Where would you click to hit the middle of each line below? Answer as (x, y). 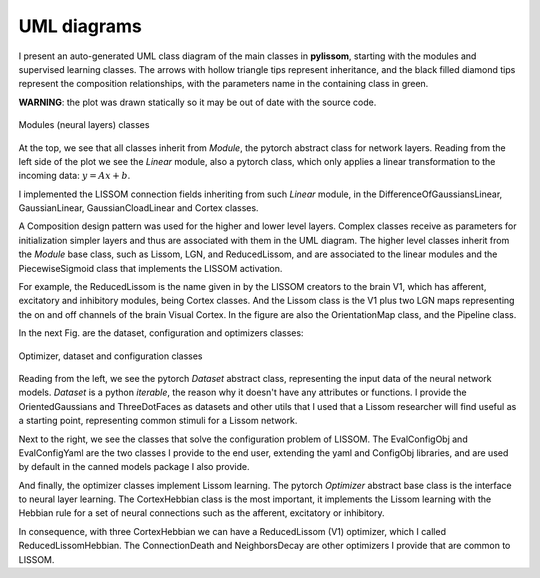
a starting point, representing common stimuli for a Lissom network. (158, 421)
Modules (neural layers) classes (84, 125)
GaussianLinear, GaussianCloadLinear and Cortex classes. (138, 208)
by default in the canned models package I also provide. (134, 467)
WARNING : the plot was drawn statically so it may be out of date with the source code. (197, 102)
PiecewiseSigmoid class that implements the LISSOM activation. (150, 268)
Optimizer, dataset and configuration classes (110, 356)
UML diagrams (80, 26)
